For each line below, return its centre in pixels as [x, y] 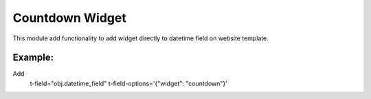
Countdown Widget [69, 18]
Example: [33, 58]
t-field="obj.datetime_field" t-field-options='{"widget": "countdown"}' [129, 83]
